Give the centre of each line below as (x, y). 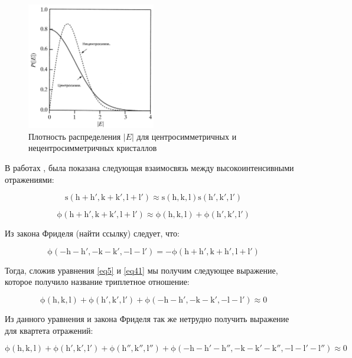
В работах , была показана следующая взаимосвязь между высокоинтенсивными (149, 168)
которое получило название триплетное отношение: (97, 282)
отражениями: (30, 179)
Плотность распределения (75, 136)
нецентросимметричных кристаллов (93, 148)
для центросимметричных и (187, 136)
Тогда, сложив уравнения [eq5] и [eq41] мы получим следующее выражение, (141, 270)
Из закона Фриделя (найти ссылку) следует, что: (92, 233)
